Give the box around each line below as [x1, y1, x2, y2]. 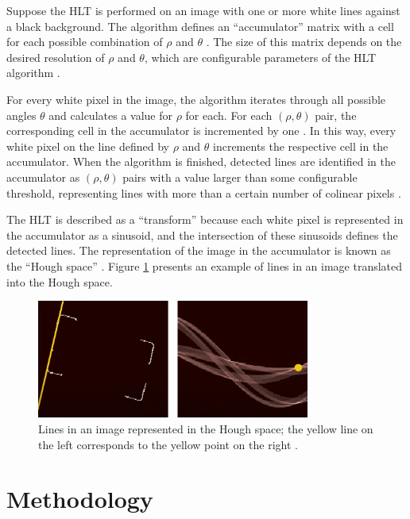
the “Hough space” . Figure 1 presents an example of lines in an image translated [6, 257, 403, 274]
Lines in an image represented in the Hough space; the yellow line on [38, 421, 373, 437]
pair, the [315, 106, 357, 123]
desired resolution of [6, 48, 105, 65]
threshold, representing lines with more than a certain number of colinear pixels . [6, 184, 401, 201]
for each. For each [185, 106, 273, 123]
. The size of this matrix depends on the [206, 33, 402, 50]
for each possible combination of [6, 33, 163, 50]
